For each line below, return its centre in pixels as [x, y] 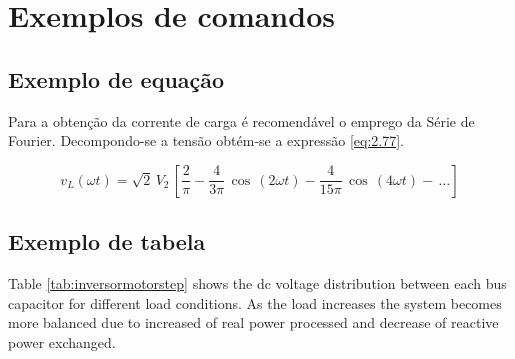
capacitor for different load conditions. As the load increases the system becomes [255, 302]
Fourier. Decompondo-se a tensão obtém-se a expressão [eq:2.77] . [206, 140]
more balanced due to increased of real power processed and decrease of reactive [253, 322]
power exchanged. [62, 341]
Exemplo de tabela [107, 241]
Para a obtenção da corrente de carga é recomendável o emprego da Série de [241, 120]
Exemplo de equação [116, 78]
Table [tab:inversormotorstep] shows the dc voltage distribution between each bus [257, 282]
